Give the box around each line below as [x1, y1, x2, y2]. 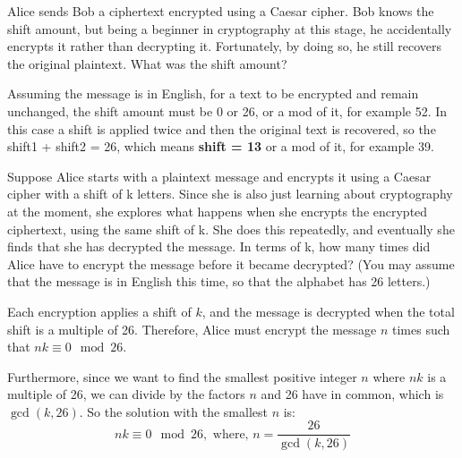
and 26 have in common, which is [261, 385, 444, 403]
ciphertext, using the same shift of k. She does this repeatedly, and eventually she [7, 219, 455, 238]
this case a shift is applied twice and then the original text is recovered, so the [7, 119, 436, 138]
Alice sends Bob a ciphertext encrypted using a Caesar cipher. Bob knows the [7, 2, 434, 20]
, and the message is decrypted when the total [201, 301, 455, 320]
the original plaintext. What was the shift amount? [7, 54, 287, 72]
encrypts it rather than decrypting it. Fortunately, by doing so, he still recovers [7, 37, 441, 55]
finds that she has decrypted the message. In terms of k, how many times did [7, 237, 431, 256]
